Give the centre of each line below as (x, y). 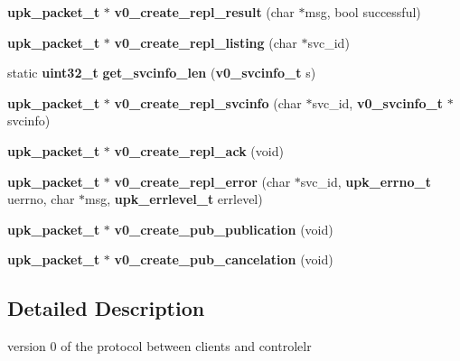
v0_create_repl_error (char (202, 181)
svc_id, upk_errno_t (366, 181)
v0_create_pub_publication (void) (224, 229)
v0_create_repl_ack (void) (199, 150)
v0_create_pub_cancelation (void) (224, 259)
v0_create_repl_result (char (204, 12)
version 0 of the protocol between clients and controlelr (160, 346)
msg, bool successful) (363, 12)
